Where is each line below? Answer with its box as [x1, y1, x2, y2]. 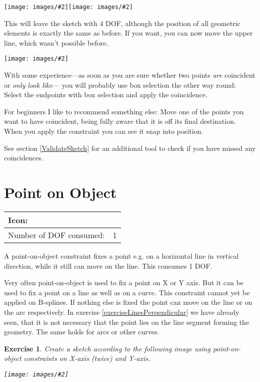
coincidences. [4, 152, 43, 163]
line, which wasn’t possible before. [4, 37, 108, 48]
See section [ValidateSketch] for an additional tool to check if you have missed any [4, 142, 256, 153]
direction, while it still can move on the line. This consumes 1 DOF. [4, 260, 212, 271]
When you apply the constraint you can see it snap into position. [4, 126, 203, 136]
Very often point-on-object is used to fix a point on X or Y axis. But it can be [4, 277, 243, 288]
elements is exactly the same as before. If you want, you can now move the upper [4, 28, 253, 38]
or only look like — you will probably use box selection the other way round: [4, 79, 236, 90]
